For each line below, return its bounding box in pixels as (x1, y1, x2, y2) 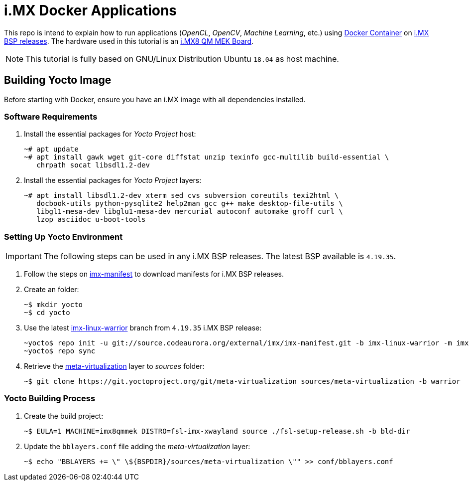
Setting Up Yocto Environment (4, 231, 123, 242)
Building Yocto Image (4, 74, 112, 87)
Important (5, 251, 42, 262)
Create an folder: (24, 285, 79, 294)
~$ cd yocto (24, 309, 70, 317)
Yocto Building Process (4, 393, 96, 404)
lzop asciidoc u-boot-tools (36, 215, 146, 224)
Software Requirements (4, 111, 98, 122)
